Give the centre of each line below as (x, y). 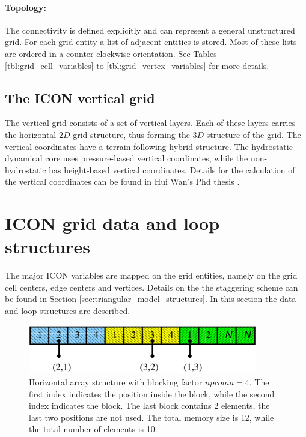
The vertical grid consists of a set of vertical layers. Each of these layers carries (150, 123)
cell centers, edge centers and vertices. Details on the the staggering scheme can (151, 287)
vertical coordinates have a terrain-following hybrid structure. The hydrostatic (149, 146)
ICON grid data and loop (112, 223)
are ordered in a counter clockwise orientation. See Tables (111, 53)
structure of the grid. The (254, 134)
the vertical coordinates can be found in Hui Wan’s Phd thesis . (122, 182)
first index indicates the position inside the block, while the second (152, 393)
